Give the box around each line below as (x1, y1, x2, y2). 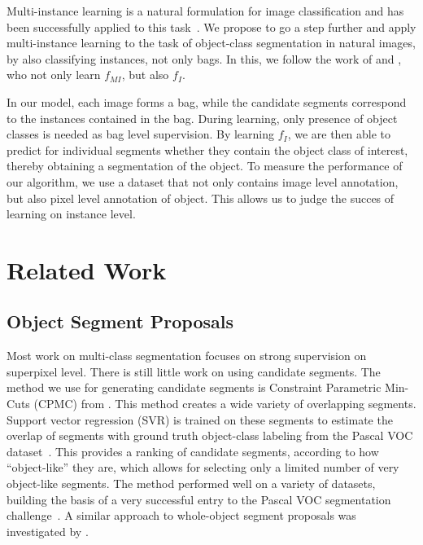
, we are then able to (287, 125, 391, 143)
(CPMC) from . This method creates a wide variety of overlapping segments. (33, 395, 416, 412)
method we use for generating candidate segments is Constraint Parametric (7, 379, 382, 396)
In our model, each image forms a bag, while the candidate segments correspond (7, 93, 407, 110)
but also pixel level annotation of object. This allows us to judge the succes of (7, 189, 395, 206)
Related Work (7, 253, 167, 286)
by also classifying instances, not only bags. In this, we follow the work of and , (7, 50, 402, 67)
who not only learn (7, 66, 101, 83)
